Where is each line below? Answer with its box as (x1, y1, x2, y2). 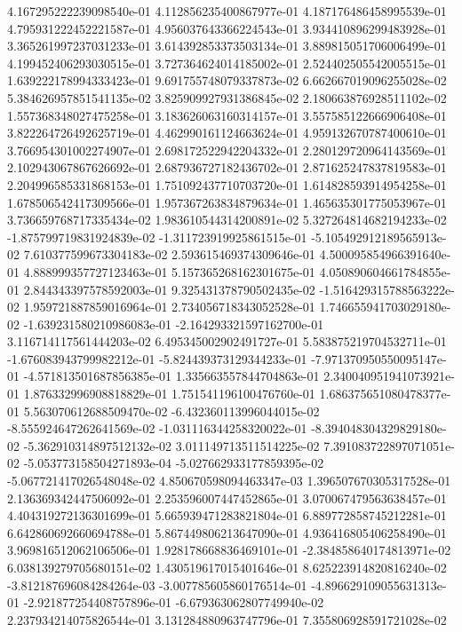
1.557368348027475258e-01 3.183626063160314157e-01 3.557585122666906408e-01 (7, 106, 447, 124)
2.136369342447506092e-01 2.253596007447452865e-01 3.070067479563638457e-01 (7, 488, 447, 507)
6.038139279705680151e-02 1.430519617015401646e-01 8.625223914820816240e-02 (7, 558, 447, 576)
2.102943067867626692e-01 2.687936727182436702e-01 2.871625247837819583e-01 (7, 158, 447, 177)
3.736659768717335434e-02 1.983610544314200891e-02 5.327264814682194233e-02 (7, 210, 447, 229)
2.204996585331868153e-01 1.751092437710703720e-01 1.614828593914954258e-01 (7, 175, 447, 194)
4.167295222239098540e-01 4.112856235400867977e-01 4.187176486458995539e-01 (7, 2, 447, 20)
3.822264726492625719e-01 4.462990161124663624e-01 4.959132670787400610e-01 (7, 123, 447, 142)
